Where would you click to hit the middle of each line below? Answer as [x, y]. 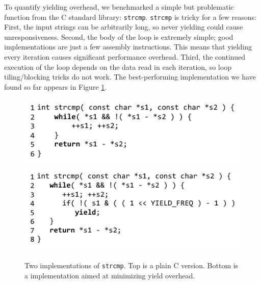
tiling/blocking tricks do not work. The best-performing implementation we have [130, 77]
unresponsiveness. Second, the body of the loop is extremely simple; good [119, 36]
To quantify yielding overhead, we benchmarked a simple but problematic [119, 7]
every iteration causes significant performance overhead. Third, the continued [125, 57]
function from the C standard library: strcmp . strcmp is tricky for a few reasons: [130, 17]
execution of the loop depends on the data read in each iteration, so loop [118, 67]
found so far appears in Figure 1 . [56, 86]
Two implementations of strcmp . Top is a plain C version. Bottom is [132, 265]
